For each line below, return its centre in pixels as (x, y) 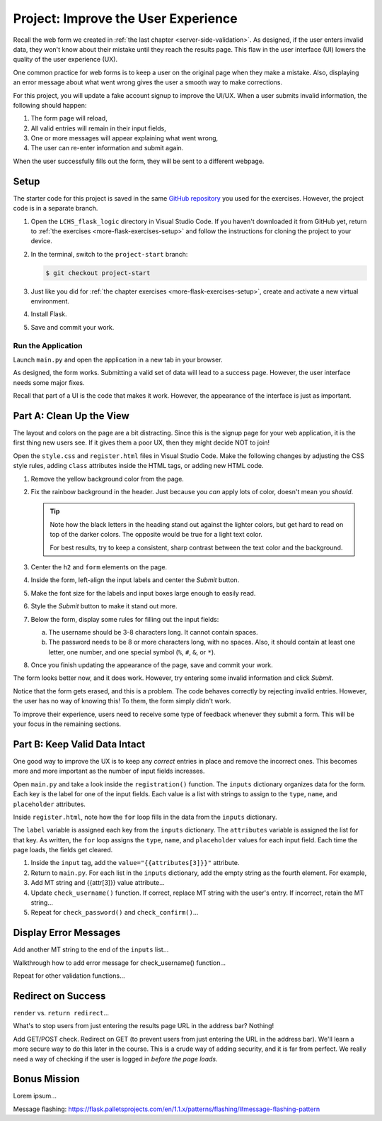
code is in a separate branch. (56, 208)
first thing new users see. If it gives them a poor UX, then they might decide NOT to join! (141, 442)
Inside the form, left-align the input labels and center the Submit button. (135, 580)
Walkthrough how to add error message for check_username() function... (120, 963)
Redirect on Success (59, 996)
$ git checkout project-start (98, 273)
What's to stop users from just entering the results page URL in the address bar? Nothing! (144, 1026)
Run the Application (48, 345)
